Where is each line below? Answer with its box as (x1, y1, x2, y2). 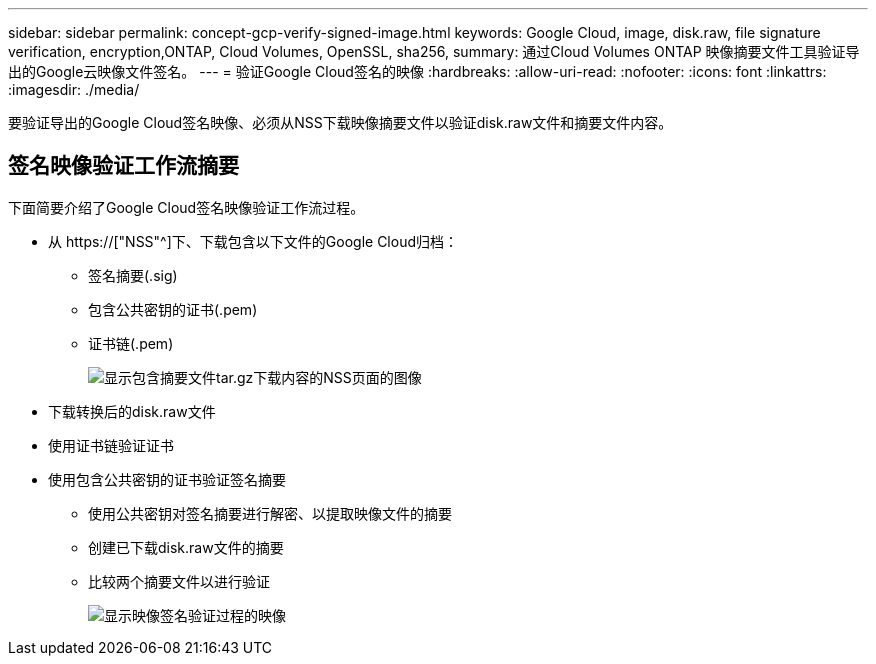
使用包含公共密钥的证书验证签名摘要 (48, 470, 286, 488)
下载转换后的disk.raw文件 (48, 402, 216, 420)
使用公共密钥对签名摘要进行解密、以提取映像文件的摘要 (88, 504, 452, 522)
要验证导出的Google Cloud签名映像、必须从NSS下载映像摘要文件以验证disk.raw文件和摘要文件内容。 (8, 114, 673, 131)
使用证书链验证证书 (48, 436, 174, 454)
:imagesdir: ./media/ (8, 81, 140, 98)
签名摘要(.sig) (88, 266, 178, 284)
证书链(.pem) (88, 334, 174, 352)
